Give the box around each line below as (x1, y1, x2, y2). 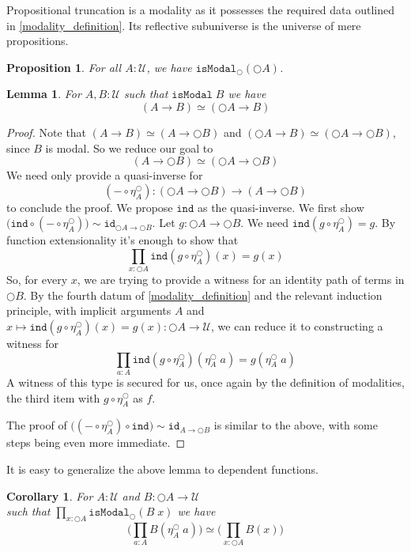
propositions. (6, 32, 69, 49)
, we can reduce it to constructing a (211, 318, 383, 335)
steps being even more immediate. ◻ (6, 434, 186, 451)
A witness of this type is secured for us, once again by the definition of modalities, (6, 373, 405, 390)
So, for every (6, 271, 68, 288)
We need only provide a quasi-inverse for (6, 167, 203, 183)
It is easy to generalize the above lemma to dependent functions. (6, 460, 319, 477)
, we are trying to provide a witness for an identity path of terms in (77, 271, 405, 288)
